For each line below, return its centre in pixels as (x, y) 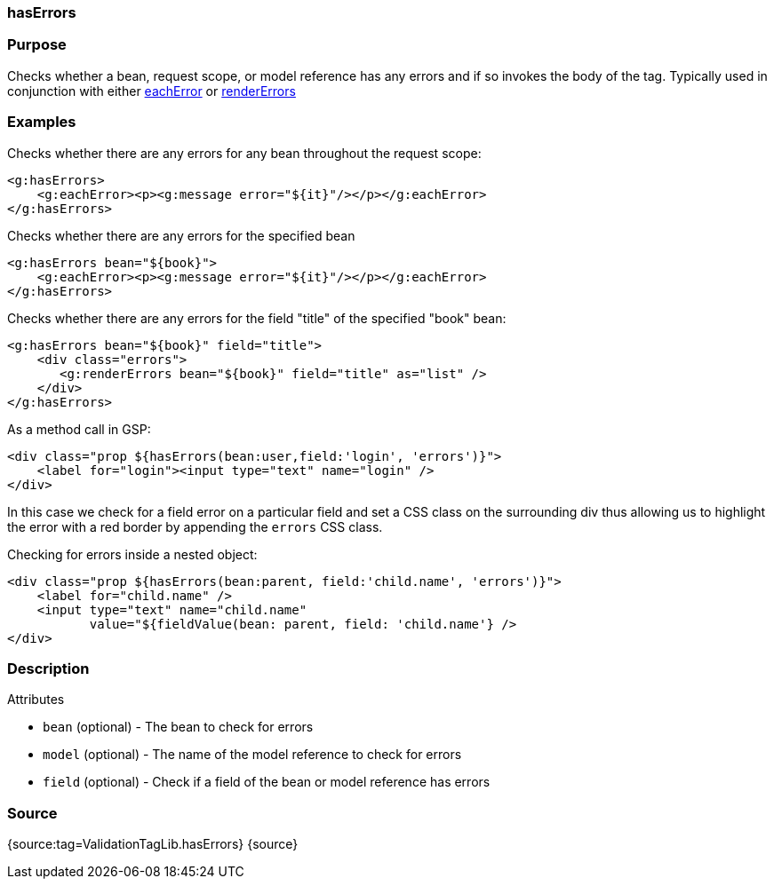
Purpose (37, 45)
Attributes (36, 700)
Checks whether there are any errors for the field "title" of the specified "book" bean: (257, 318)
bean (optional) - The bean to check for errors (178, 727)
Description (48, 668)
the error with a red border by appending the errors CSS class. (195, 526)
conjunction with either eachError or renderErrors (152, 91)
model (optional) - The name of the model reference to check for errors (252, 755)
